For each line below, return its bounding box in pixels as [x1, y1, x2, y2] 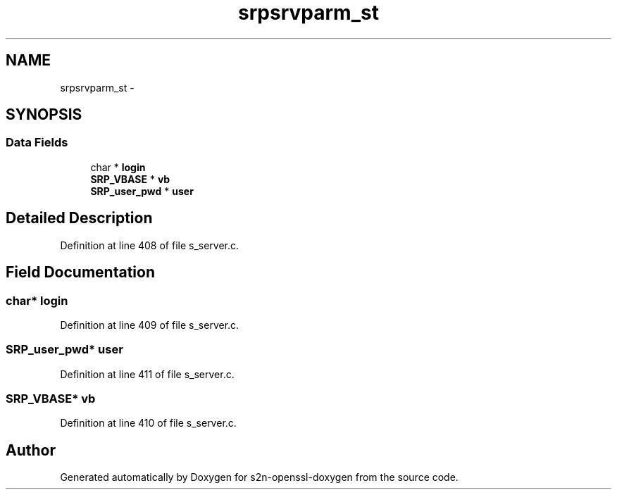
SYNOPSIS [6, 106, 82, 124]
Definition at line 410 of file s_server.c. [60, 417, 237, 430]
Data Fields [6, 135, 68, 150]
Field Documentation [6, 263, 155, 282]
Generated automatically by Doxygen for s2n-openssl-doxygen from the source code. [60, 471, 459, 484]
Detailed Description [6, 209, 153, 227]
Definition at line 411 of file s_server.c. [60, 368, 235, 380]
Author [6, 441, 56, 459]
